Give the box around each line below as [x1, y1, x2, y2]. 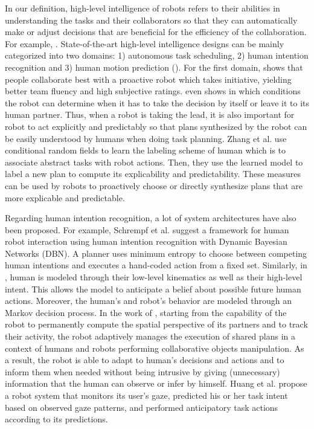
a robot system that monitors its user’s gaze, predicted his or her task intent [5, 389, 288, 401]
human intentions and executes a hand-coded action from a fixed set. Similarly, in [5, 259, 307, 271]
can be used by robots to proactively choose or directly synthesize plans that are [5, 179, 303, 192]
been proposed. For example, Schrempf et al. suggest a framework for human [5, 223, 289, 236]
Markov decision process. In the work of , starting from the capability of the [5, 306, 287, 318]
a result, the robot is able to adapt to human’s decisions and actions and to [5, 353, 284, 366]
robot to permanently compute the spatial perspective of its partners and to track [5, 318, 308, 331]
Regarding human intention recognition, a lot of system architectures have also [5, 211, 296, 224]
